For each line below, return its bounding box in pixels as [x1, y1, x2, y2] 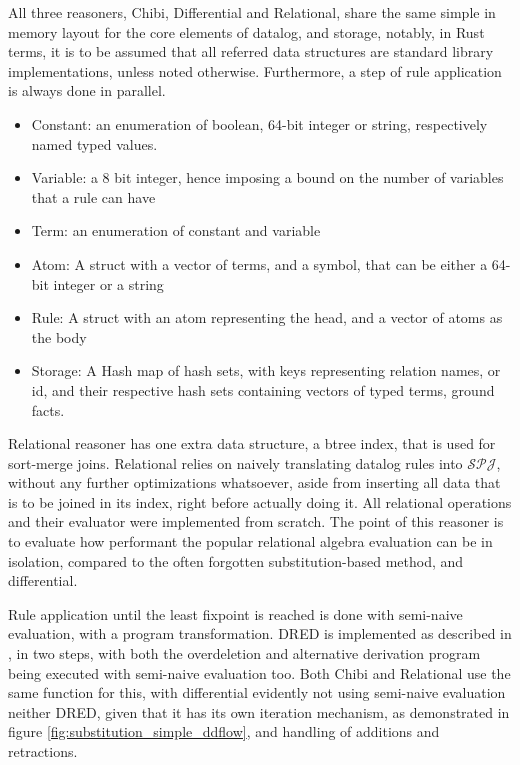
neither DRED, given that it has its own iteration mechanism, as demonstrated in [8, 701, 510, 722]
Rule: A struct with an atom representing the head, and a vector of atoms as [31, 307, 503, 328]
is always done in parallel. [8, 80, 166, 101]
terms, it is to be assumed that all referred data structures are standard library [8, 41, 494, 62]
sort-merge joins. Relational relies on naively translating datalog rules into [8, 452, 463, 473]
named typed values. [31, 133, 158, 154]
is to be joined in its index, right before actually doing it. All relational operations [8, 491, 512, 512]
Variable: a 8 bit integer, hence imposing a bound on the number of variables [31, 167, 504, 188]
